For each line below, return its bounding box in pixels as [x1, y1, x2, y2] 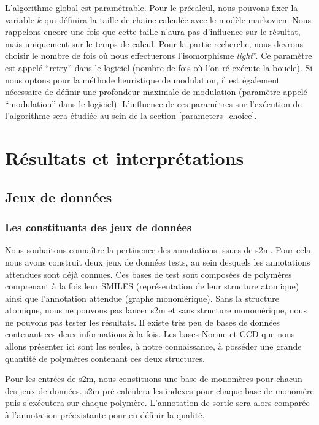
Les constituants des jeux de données [5, 220, 192, 235]
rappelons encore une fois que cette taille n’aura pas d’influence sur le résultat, [5, 25, 301, 38]
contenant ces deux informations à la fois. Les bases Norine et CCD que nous [5, 327, 295, 340]
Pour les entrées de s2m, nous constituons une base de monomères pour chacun [5, 372, 302, 385]
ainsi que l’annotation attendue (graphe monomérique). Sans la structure [5, 291, 279, 304]
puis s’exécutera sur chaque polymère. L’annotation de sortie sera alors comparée [5, 396, 310, 409]
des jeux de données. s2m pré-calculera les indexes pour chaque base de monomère [5, 384, 314, 397]
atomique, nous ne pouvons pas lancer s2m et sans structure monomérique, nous [5, 304, 307, 316]
